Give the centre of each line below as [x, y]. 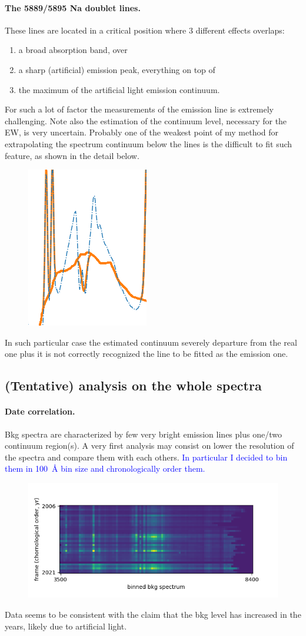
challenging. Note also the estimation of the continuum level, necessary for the [146, 120]
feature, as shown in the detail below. [72, 155]
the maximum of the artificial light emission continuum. [119, 89]
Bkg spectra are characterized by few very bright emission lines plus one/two [143, 434]
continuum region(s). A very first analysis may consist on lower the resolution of [149, 445]
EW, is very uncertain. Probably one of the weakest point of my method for [142, 132]
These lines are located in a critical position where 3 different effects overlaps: [145, 30]
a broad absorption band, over [73, 50]
